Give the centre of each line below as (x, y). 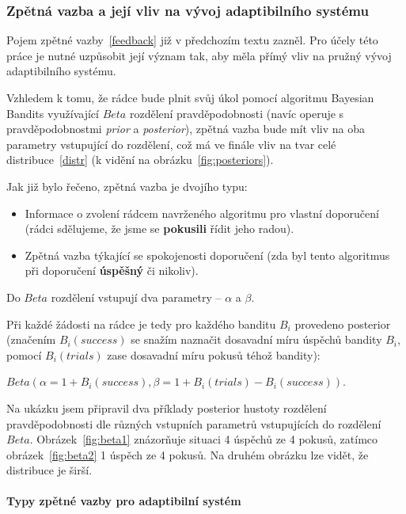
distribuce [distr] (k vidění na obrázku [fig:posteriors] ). (140, 160)
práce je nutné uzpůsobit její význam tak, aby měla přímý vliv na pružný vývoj (199, 55)
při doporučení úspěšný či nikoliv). (112, 270)
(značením (31, 339)
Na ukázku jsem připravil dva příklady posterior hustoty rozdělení (167, 407)
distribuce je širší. (49, 470)
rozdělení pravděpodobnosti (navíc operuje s (237, 113)
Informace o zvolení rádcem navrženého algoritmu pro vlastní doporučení (202, 213)
